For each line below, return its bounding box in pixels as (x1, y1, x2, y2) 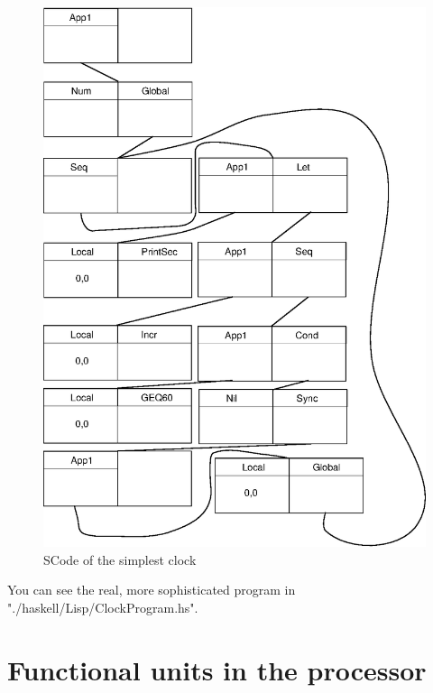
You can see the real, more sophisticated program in (7, 580, 296, 599)
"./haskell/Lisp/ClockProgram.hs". (7, 597, 198, 616)
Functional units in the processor (7, 651, 427, 688)
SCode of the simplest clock (43, 550, 197, 568)
